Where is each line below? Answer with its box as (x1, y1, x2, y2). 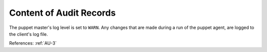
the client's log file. (9, 31, 48, 37)
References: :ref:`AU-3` (9, 40, 57, 46)
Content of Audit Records (9, 7, 116, 18)
